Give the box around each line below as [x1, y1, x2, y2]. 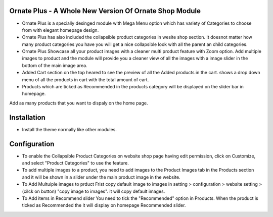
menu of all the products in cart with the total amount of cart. [22, 76, 149, 83]
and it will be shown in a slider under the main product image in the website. [22, 174, 180, 180]
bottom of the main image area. [22, 62, 88, 68]
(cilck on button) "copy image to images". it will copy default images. [22, 188, 165, 194]
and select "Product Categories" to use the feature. [22, 160, 129, 166]
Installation [9, 113, 45, 122]
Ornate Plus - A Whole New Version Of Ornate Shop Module [9, 7, 201, 15]
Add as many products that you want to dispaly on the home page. [9, 100, 149, 106]
